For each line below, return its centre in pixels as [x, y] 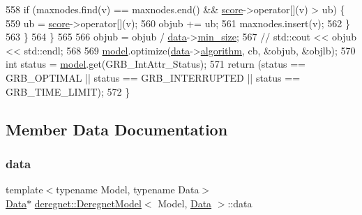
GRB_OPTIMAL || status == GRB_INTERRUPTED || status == [153, 77]
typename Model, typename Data [128, 190]
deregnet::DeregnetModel [88, 203]
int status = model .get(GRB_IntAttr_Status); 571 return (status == [156, 64]
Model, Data [185, 203]
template [24, 190]
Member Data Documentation [117, 129]
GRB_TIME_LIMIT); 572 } [68, 91]
